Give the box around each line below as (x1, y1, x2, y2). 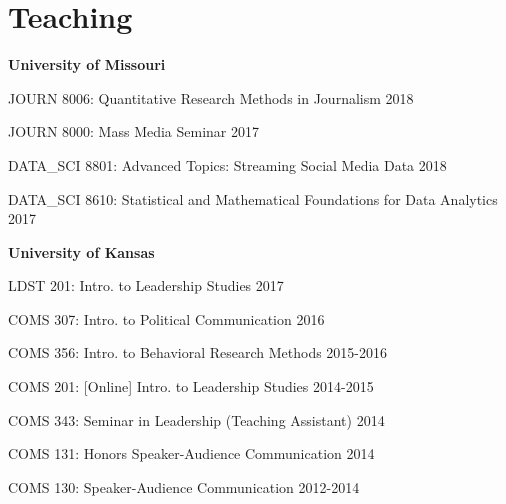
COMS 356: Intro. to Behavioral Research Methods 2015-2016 (8, 342, 388, 363)
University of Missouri (8, 54, 166, 75)
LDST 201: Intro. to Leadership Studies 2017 (8, 275, 284, 296)
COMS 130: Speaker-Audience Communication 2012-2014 (8, 476, 360, 497)
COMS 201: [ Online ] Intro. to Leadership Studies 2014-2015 (8, 376, 374, 397)
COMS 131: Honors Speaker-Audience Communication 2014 (8, 443, 375, 464)
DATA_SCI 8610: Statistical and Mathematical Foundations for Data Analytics (8, 188, 498, 209)
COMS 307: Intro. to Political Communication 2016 (8, 308, 325, 329)
